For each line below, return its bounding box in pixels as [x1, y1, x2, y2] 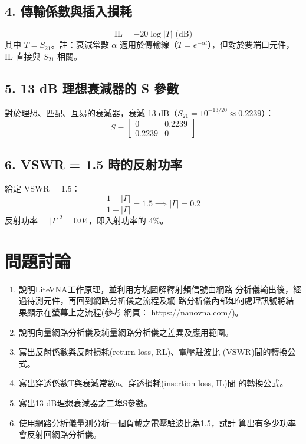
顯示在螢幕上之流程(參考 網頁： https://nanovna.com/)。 [27, 305, 244, 318]
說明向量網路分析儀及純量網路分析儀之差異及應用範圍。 [18, 325, 233, 338]
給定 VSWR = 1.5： [5, 182, 80, 195]
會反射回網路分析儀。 [18, 428, 101, 440]
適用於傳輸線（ [119, 38, 177, 51]
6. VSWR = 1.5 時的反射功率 [5, 154, 183, 173]
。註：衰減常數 [51, 38, 109, 51]
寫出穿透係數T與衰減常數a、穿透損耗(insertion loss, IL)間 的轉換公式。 [18, 377, 288, 389]
